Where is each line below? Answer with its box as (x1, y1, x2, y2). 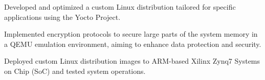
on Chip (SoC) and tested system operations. (4, 65, 146, 76)
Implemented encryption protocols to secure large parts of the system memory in (4, 29, 258, 39)
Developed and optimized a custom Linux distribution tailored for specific (4, 2, 236, 12)
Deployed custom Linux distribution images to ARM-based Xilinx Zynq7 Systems (4, 56, 260, 66)
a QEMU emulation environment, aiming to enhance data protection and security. (4, 38, 261, 49)
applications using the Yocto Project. (4, 11, 121, 22)
